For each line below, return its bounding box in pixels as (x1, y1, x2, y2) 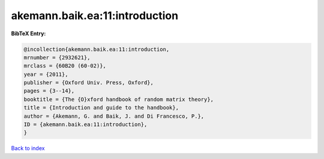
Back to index (11, 145, 45, 152)
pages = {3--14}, (23, 87, 75, 94)
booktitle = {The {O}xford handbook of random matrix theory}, (23, 96, 214, 103)
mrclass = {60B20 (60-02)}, (23, 63, 106, 69)
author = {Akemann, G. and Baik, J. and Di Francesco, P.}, (23, 112, 205, 120)
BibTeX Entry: (11, 30, 46, 37)
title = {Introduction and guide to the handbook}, (23, 105, 179, 111)
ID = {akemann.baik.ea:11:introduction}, (23, 121, 148, 128)
